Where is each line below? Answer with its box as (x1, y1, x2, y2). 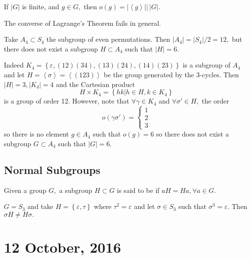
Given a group (4, 185, 47, 195)
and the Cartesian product (55, 79, 135, 89)
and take (27, 201, 54, 211)
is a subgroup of (182, 60, 231, 70)
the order (201, 96, 229, 106)
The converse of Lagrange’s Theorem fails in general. (4, 17, 161, 28)
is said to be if (117, 185, 160, 195)
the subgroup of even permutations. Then (46, 34, 170, 44)
